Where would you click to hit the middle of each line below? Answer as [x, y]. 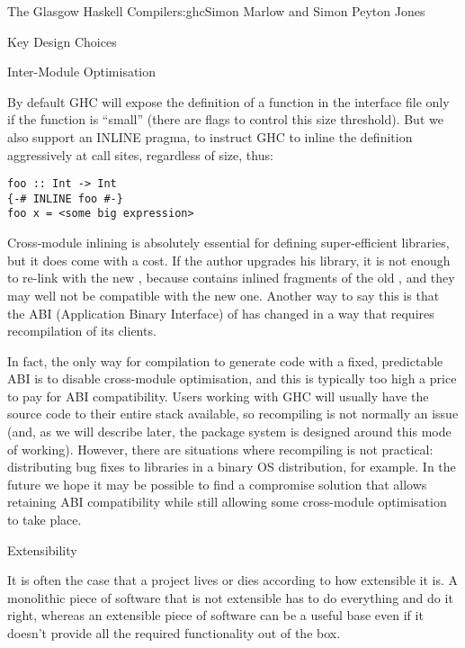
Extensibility [42, 549]
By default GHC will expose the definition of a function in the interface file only [228, 101]
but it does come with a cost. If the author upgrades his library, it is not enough [229, 260]
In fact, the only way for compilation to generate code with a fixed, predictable [225, 360]
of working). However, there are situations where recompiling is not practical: [220, 449]
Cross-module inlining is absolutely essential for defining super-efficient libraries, [228, 243]
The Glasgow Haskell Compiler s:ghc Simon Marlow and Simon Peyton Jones [216, 11]
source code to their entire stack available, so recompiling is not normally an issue [233, 414]
